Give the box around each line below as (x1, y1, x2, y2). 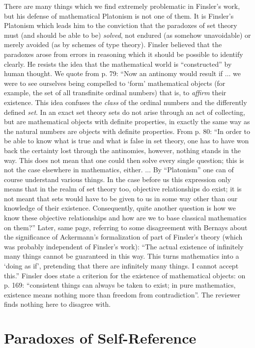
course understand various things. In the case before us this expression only (4, 174, 231, 184)
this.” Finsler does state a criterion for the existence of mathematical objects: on (4, 270, 246, 280)
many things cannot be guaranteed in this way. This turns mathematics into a (4, 251, 239, 261)
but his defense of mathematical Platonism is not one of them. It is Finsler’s (4, 10, 234, 21)
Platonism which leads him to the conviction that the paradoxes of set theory (4, 20, 237, 30)
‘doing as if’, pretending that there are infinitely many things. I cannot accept (4, 261, 239, 271)
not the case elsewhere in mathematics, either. (4, 164, 143, 175)
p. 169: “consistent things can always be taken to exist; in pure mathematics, (4, 280, 236, 290)
